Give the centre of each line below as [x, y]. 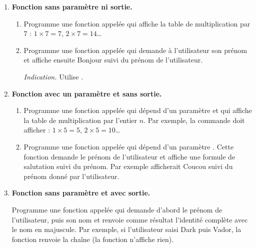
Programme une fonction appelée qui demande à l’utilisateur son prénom [135, 50]
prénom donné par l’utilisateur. [71, 176]
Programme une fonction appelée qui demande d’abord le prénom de [117, 209]
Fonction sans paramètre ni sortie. [72, 6]
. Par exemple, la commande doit [194, 120]
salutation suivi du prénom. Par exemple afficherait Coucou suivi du [128, 166]
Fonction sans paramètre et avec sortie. [81, 193]
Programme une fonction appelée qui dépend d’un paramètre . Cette [129, 146]
